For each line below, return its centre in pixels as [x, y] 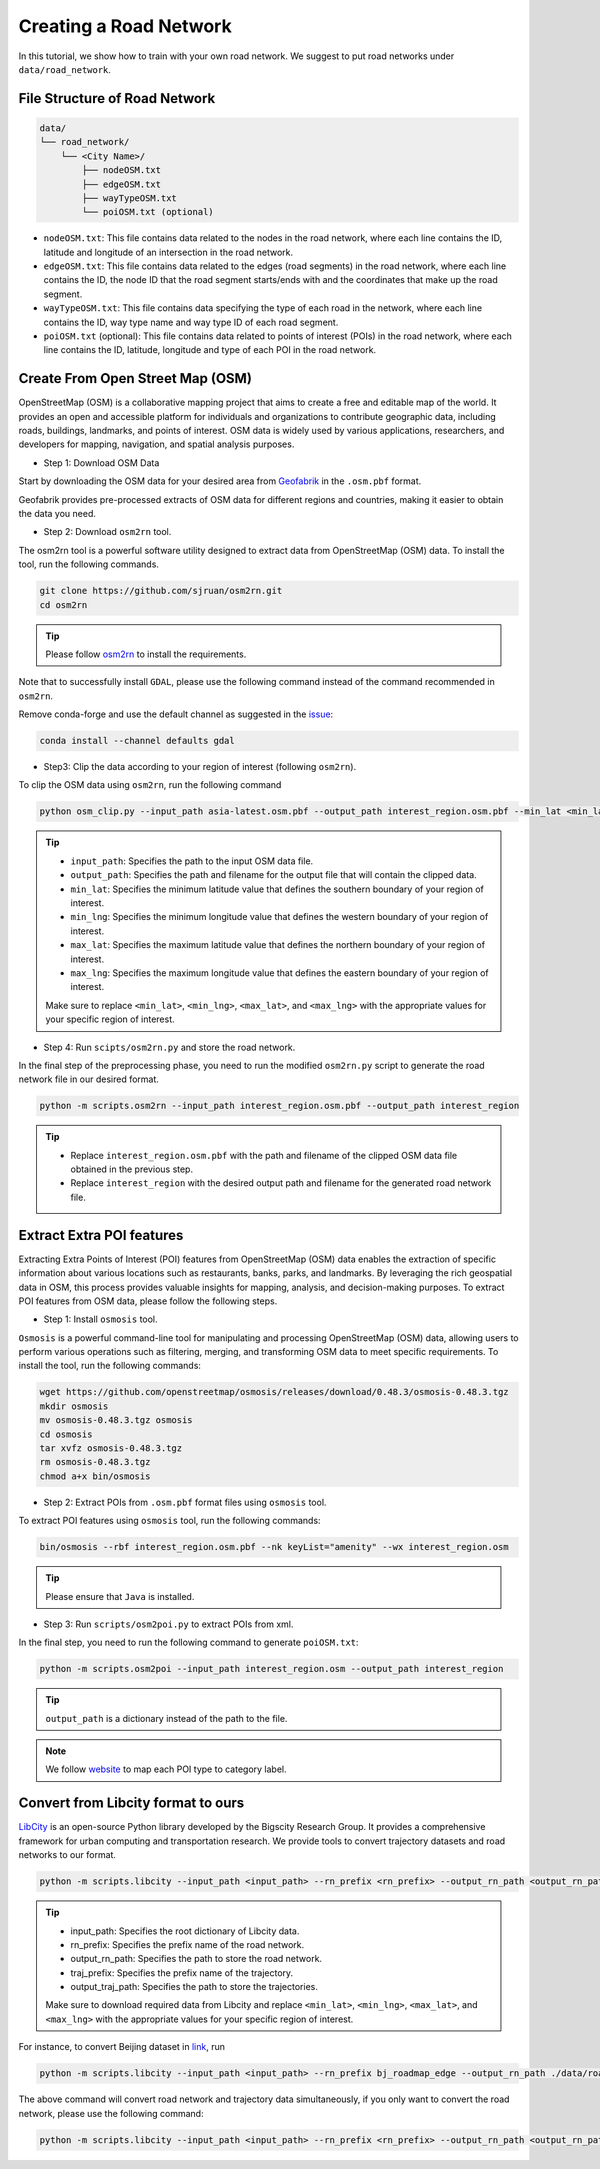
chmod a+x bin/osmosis [95, 1476]
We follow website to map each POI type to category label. [166, 1769]
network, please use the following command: [111, 2113]
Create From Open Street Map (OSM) [135, 378]
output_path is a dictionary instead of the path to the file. [166, 1718]
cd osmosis [66, 1434]
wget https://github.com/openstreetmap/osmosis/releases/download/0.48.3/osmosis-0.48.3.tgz [274, 1392]
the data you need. [57, 514]
